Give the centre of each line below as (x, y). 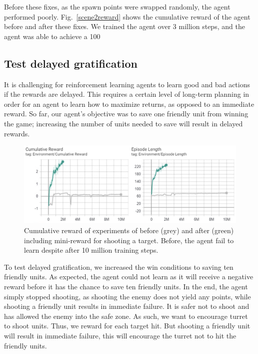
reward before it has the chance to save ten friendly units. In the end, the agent (126, 286)
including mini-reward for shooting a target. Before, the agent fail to (129, 240)
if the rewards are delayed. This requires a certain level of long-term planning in (127, 94)
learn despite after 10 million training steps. (91, 250)
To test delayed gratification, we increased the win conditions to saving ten (119, 267)
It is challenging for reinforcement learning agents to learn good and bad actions (127, 84)
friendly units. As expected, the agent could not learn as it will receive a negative (129, 277)
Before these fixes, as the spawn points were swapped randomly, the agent (117, 7)
